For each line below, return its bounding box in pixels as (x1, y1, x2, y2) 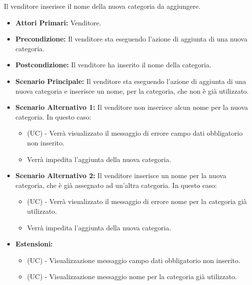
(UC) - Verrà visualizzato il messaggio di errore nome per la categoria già (27, 196, 247, 206)
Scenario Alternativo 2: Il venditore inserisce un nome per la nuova (15, 170, 227, 181)
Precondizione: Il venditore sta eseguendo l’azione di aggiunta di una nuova (15, 34, 248, 44)
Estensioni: (15, 239, 53, 249)
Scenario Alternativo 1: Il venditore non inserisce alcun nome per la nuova (15, 102, 248, 112)
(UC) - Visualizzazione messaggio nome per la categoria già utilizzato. (27, 271, 237, 282)
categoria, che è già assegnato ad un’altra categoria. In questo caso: (15, 180, 217, 190)
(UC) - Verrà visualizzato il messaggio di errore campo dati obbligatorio (27, 128, 243, 138)
